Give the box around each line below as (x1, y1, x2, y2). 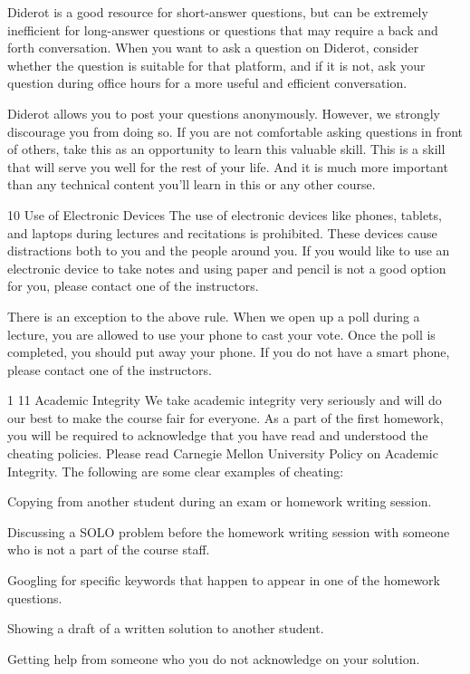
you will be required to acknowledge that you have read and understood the (7, 426, 428, 445)
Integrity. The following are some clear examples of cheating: (7, 461, 344, 480)
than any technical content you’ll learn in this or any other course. (7, 175, 376, 194)
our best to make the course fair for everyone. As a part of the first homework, (7, 408, 444, 427)
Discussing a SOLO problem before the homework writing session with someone (7, 522, 450, 541)
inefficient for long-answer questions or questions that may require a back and (7, 20, 438, 39)
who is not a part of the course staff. (7, 540, 210, 559)
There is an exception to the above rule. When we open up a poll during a (7, 306, 420, 325)
